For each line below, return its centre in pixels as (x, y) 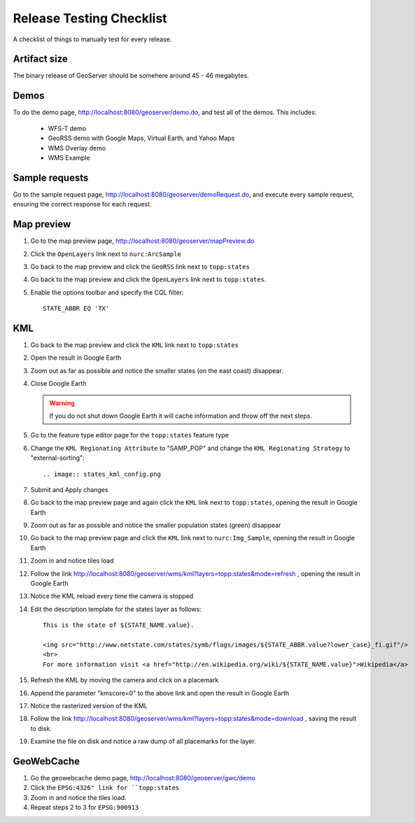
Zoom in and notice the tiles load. (78, 797)
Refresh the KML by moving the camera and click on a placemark (125, 680)
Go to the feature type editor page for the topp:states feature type (129, 435)
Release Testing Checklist (90, 18)
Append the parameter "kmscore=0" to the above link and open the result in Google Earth (160, 693)
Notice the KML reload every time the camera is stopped (112, 596)
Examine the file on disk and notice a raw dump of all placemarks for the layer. (143, 741)
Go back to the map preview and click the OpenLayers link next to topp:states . (148, 279)
